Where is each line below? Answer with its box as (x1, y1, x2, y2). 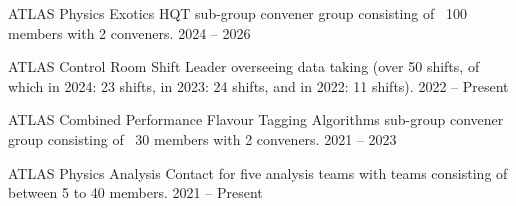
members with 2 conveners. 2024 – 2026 (8, 22, 251, 43)
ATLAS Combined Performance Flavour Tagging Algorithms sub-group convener (8, 109, 504, 130)
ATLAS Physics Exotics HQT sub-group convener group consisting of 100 (8, 3, 467, 23)
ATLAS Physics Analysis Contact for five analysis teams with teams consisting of (8, 162, 508, 183)
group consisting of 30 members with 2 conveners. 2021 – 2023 (8, 128, 397, 149)
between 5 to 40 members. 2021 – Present (8, 182, 263, 203)
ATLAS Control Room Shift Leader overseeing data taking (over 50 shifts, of (8, 56, 480, 77)
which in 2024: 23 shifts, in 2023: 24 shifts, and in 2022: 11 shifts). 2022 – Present (8, 75, 509, 96)
